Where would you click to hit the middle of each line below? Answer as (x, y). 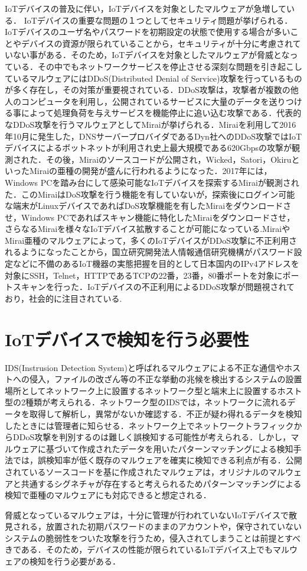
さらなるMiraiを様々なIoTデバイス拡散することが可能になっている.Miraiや (148, 229)
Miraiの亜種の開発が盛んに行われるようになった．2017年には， (151, 171)
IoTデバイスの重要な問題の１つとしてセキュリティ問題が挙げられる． (158, 20)
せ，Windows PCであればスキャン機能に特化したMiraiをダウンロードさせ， (150, 217)
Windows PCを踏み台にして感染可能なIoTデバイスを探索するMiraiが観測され (152, 182)
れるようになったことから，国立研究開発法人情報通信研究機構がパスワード (149, 252)
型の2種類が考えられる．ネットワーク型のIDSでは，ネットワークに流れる (146, 402)
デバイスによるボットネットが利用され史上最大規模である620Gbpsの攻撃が (148, 148)
